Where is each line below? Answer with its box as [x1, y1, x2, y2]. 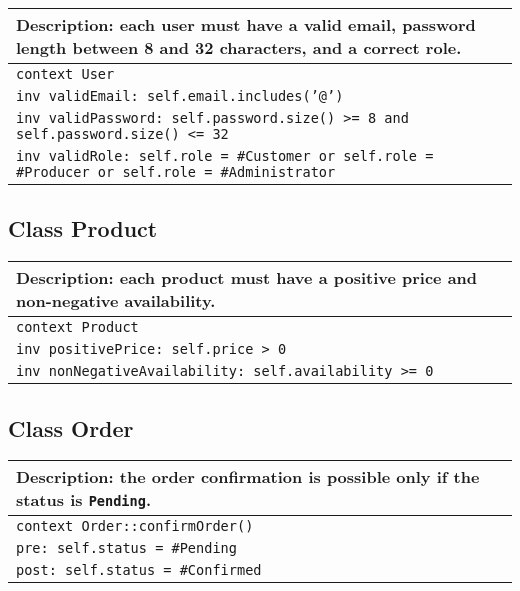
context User [16, 66, 115, 82]
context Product [16, 319, 139, 336]
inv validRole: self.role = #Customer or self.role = [16, 148, 434, 164]
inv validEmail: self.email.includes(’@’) [16, 88, 344, 104]
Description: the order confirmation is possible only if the [16, 465, 480, 489]
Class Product [8, 213, 158, 244]
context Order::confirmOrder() [16, 518, 254, 535]
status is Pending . [16, 488, 152, 512]
